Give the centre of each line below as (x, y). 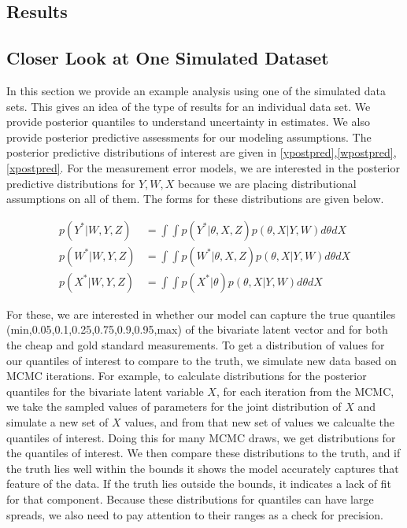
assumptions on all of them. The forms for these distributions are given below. (195, 199)
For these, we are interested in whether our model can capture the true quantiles (201, 314)
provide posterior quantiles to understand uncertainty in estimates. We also (188, 122)
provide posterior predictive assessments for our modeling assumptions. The (189, 137)
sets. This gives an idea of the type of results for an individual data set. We (189, 106)
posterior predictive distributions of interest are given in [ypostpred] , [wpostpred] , (202, 152)
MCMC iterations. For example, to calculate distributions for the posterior (187, 376)
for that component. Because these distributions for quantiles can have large (190, 498)
